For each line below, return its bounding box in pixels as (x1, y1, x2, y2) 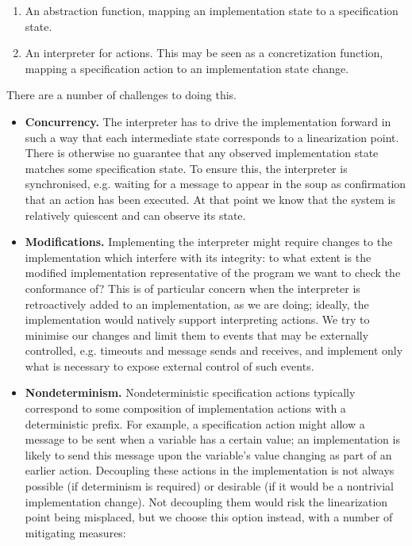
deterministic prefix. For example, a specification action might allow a (25, 415, 365, 432)
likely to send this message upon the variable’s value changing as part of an (25, 446, 392, 463)
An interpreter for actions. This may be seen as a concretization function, (25, 44, 383, 61)
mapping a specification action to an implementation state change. (25, 60, 349, 76)
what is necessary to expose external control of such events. (25, 357, 314, 374)
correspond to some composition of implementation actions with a (25, 400, 346, 417)
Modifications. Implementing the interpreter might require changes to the (25, 233, 393, 250)
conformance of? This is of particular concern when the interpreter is (25, 279, 360, 296)
